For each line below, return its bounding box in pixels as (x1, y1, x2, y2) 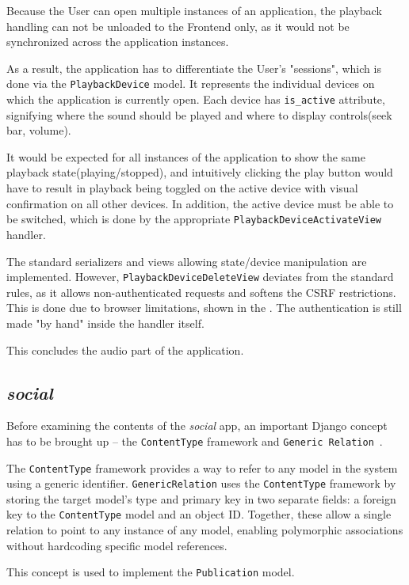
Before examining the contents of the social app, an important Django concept (6, 417, 388, 434)
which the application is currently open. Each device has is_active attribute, (6, 91, 385, 108)
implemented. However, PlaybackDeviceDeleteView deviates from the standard (6, 268, 394, 285)
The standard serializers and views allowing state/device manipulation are (6, 253, 367, 269)
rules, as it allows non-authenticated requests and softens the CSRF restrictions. (6, 283, 396, 300)
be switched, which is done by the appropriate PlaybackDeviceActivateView (6, 211, 381, 227)
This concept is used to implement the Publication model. (6, 564, 295, 580)
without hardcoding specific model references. (6, 537, 227, 553)
